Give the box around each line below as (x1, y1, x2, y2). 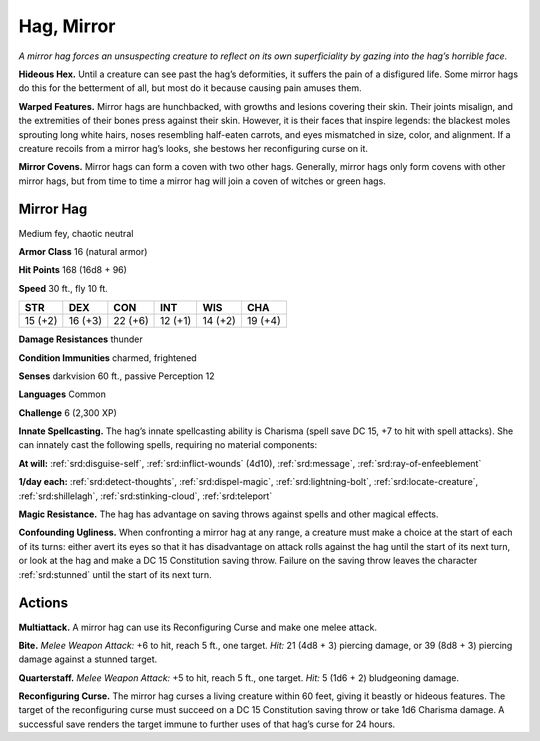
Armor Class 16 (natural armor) (18, 245, 148, 257)
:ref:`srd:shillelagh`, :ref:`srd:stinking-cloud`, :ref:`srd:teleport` (18, 490, 273, 502)
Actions (18, 595, 69, 612)
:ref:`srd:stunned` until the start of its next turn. (18, 568, 212, 580)
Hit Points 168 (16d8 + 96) (18, 264, 127, 276)
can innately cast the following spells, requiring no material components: (18, 439, 318, 451)
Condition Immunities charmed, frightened (18, 351, 197, 364)
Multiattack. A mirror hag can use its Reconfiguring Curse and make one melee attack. (18, 621, 377, 633)
